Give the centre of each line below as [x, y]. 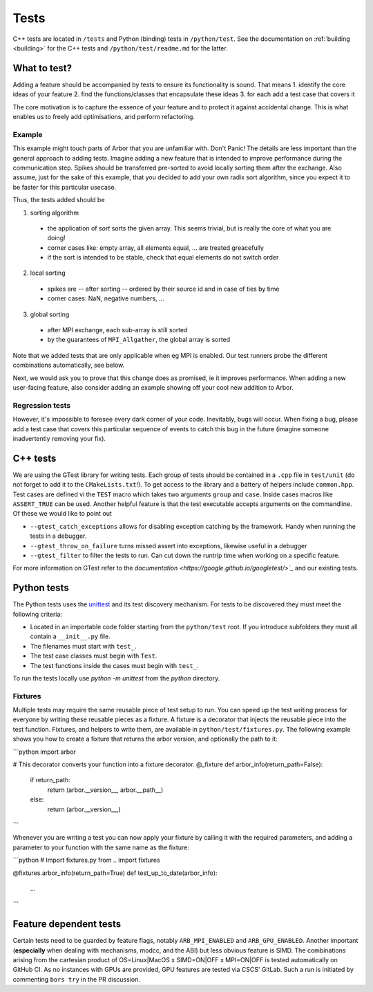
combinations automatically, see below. [69, 365]
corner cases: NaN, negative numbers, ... [106, 298]
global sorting [50, 314]
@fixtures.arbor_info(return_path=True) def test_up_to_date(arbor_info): [115, 873]
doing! [56, 238]
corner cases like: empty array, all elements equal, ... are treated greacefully [155, 247]
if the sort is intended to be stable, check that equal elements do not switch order [163, 258]
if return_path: [50, 780]
